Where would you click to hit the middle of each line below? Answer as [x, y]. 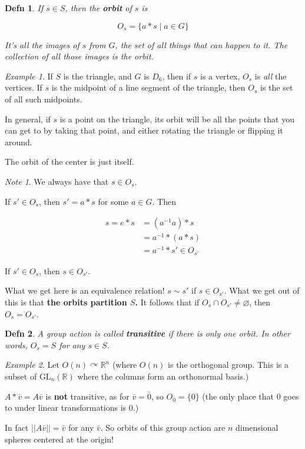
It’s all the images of [42, 44]
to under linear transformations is [66, 408]
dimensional [257, 427]
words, [16, 345]
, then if [177, 76]
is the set [277, 87]
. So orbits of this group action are [163, 427]
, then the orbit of [98, 8]
